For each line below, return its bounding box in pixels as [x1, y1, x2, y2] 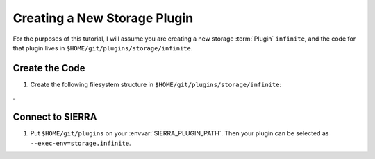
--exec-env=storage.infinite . [30, 139, 131, 147]
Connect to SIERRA [12, 111, 97, 123]
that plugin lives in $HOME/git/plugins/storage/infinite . [12, 44, 193, 52]
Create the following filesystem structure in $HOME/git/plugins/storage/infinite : [30, 80, 281, 88]
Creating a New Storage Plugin [12, 10, 194, 26]
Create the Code [12, 62, 85, 74]
